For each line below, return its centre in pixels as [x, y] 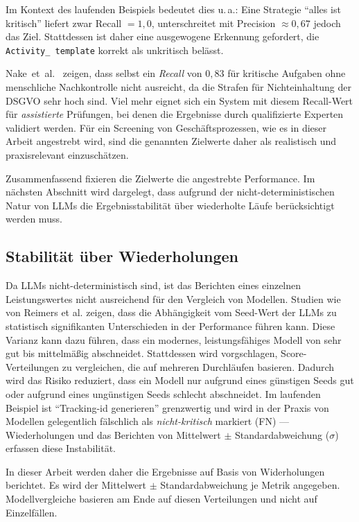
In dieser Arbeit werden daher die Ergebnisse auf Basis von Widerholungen [165, 471]
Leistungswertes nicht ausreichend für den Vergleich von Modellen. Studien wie [173, 298]
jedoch [327, 23]
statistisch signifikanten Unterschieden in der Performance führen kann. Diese [170, 325]
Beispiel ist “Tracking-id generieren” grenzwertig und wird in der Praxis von [167, 407]
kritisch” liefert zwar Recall [64, 23]
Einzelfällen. [32, 512]
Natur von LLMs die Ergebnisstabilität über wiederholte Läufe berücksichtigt [170, 205]
